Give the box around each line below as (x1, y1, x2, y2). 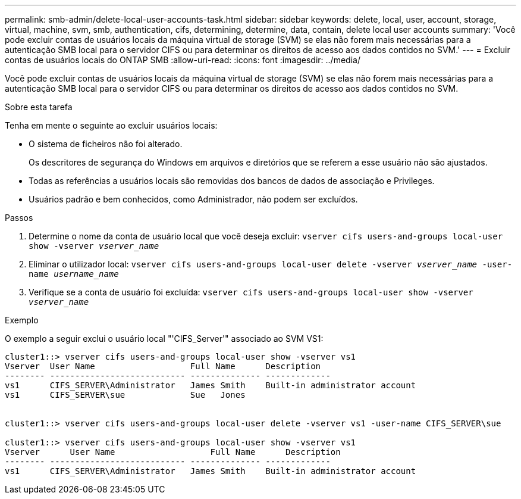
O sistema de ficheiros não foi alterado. (29, 139, 183, 149)
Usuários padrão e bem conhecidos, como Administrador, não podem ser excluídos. (29, 194, 358, 204)
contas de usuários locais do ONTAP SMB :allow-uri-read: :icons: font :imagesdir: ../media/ (5, 55, 360, 65)
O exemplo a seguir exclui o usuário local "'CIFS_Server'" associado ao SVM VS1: (5, 333, 324, 344)
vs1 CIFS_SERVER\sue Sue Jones (5, 390, 246, 400)
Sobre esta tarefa (5, 102, 73, 112)
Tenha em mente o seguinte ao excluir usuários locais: (5, 120, 218, 130)
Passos (5, 213, 33, 223)
